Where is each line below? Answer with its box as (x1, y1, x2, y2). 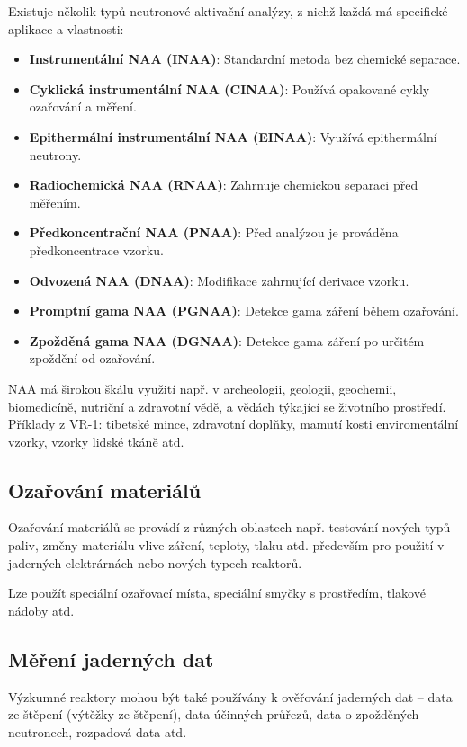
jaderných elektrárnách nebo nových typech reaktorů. (8, 553, 302, 572)
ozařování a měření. (29, 97, 137, 116)
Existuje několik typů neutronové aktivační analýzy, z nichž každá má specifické (8, 2, 448, 20)
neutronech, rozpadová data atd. (8, 722, 187, 741)
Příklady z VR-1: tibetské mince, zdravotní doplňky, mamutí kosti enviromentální (8, 414, 459, 433)
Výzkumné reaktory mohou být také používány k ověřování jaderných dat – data (8, 687, 453, 706)
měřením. (29, 192, 81, 211)
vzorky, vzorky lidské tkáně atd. (8, 431, 184, 450)
